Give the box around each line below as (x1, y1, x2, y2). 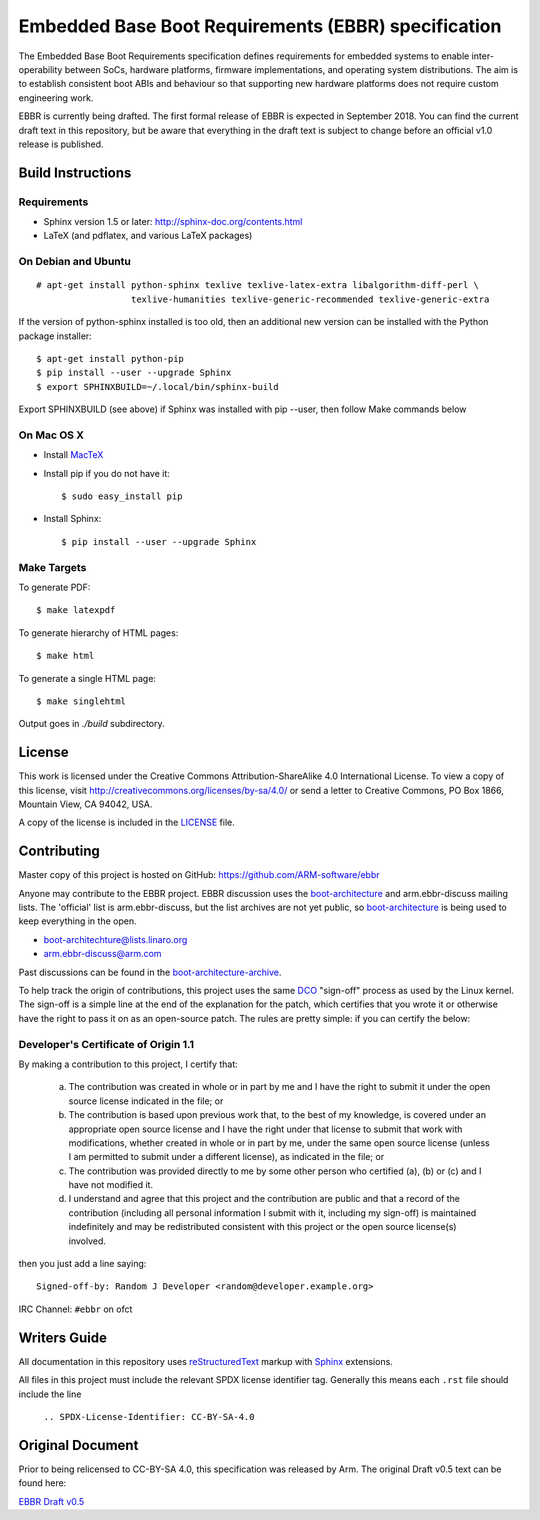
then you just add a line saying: (18, 1258, 147, 1270)
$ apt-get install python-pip (36, 353, 185, 364)
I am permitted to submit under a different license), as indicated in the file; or (68, 1151, 385, 1163)
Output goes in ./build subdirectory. (18, 718, 165, 730)
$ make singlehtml (36, 695, 127, 707)
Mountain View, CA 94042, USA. (18, 798, 153, 810)
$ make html (36, 650, 95, 662)
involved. (68, 1235, 107, 1247)
